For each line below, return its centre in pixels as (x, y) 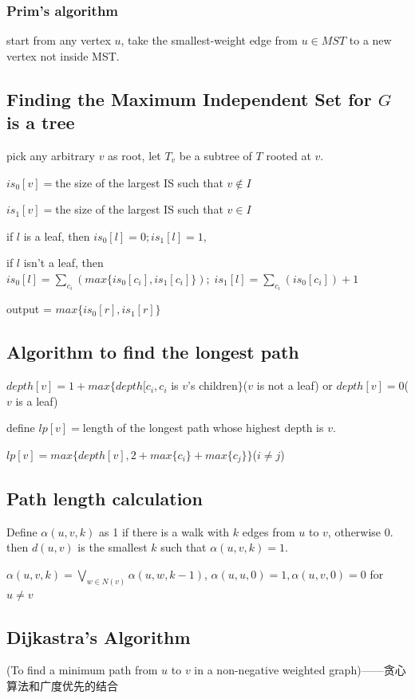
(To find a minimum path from (82, 670)
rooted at (289, 155)
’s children (213, 385)
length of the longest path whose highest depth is (203, 428)
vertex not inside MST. (63, 55)
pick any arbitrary (51, 155)
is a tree (41, 122)
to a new (370, 40)
